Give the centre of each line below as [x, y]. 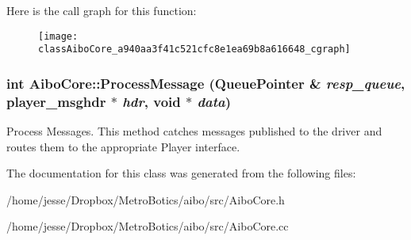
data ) [214, 101]
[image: [58, 36]
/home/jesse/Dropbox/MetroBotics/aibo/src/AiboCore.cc [148, 226]
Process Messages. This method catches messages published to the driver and [194, 131]
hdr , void [152, 101]
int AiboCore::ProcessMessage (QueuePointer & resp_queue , [206, 83]
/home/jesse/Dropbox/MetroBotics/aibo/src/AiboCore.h [146, 199]
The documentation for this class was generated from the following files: [181, 173]
